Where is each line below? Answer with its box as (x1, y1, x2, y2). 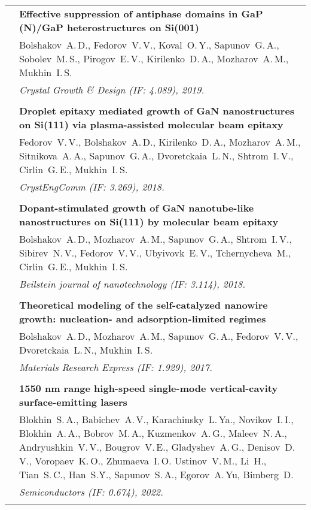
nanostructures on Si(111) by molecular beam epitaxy (19, 215, 279, 228)
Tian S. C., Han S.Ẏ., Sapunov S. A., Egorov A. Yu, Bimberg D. (19, 467, 294, 481)
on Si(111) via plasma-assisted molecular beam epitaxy (19, 117, 283, 131)
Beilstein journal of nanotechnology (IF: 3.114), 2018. (19, 277, 246, 291)
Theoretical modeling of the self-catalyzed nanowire (19, 298, 268, 312)
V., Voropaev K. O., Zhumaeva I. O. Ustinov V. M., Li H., (19, 454, 267, 467)
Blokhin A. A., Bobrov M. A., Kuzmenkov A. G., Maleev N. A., (19, 426, 287, 440)
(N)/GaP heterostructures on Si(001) (19, 20, 200, 34)
